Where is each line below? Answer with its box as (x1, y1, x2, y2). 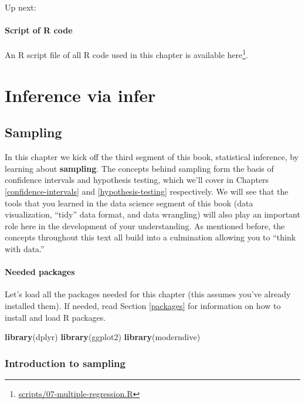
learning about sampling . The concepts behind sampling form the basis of (5, 162, 274, 174)
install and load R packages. (5, 311, 106, 323)
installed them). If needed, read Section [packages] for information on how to (5, 299, 281, 311)
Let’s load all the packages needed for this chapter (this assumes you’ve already (5, 288, 291, 300)
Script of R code (5, 24, 73, 36)
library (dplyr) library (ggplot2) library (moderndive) (5, 331, 201, 343)
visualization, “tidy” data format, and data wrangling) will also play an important (5, 208, 300, 220)
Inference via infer (5, 83, 156, 107)
